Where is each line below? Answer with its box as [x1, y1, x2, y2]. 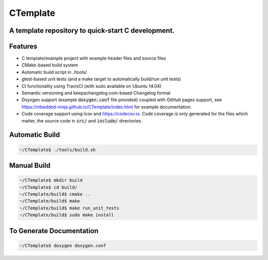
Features [9, 42, 37, 51]
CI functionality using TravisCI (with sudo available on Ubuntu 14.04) [21, 83, 162, 89]
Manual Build [9, 161, 51, 170]
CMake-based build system [21, 62, 78, 68]
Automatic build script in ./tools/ [21, 69, 87, 75]
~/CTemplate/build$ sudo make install [19, 212, 114, 218]
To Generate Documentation [9, 226, 99, 235]
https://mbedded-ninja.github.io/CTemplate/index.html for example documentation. [21, 104, 192, 110]
